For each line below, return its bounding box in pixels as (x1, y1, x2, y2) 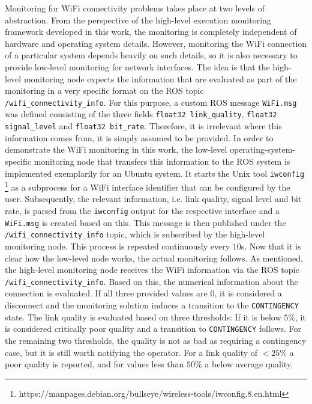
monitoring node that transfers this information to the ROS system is (34, 155, 290, 167)
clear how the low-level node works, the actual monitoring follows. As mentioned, (5, 251, 303, 264)
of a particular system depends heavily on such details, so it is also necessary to (5, 49, 298, 61)
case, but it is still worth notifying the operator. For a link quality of (5, 346, 258, 358)
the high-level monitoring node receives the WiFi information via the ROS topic (5, 263, 299, 276)
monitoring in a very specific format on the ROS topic (5, 84, 204, 97)
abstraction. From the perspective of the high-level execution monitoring (5, 13, 271, 26)
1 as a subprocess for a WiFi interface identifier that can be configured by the (5, 179, 290, 193)
